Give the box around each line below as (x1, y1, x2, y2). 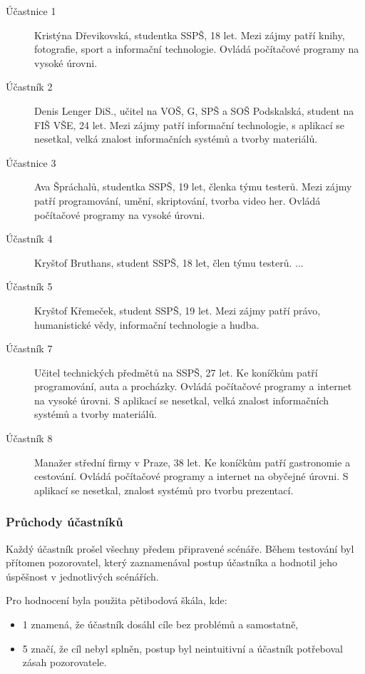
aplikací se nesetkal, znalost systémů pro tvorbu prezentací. (34, 482, 294, 497)
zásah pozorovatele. (22, 655, 107, 670)
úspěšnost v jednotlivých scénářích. (6, 568, 159, 583)
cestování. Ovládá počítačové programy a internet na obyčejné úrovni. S (34, 469, 349, 484)
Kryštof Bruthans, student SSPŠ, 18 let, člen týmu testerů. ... (34, 255, 304, 270)
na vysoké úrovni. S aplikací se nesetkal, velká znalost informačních (34, 392, 329, 407)
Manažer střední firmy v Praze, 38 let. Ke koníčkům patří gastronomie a (34, 454, 351, 469)
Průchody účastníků (6, 513, 123, 531)
